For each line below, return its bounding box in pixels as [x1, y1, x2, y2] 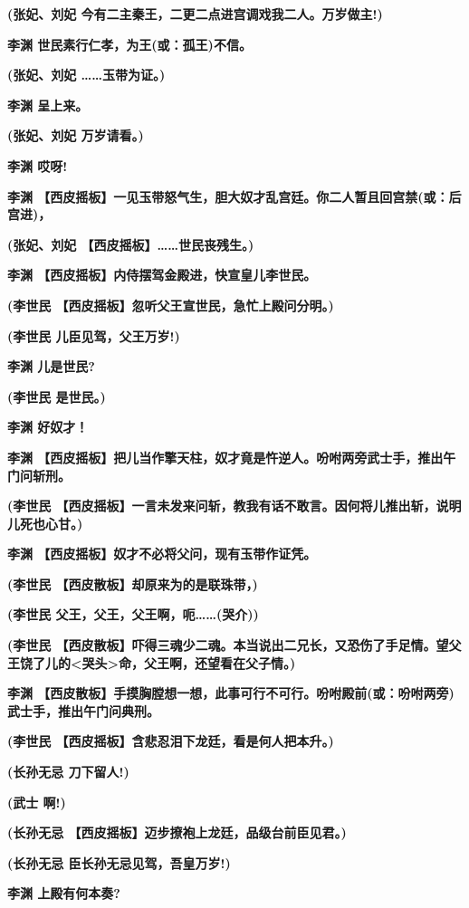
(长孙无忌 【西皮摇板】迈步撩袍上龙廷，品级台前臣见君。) [7, 823, 347, 842]
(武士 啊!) [7, 792, 66, 811]
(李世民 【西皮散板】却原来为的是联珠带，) [7, 574, 258, 593]
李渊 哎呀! [7, 156, 68, 175]
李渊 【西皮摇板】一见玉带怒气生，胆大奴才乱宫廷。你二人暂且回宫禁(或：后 [7, 186, 462, 205]
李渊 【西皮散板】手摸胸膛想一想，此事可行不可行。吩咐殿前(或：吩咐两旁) [7, 683, 455, 703]
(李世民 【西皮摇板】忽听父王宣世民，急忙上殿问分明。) [7, 295, 334, 314]
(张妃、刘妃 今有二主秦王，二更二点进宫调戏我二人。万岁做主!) [7, 5, 383, 23]
